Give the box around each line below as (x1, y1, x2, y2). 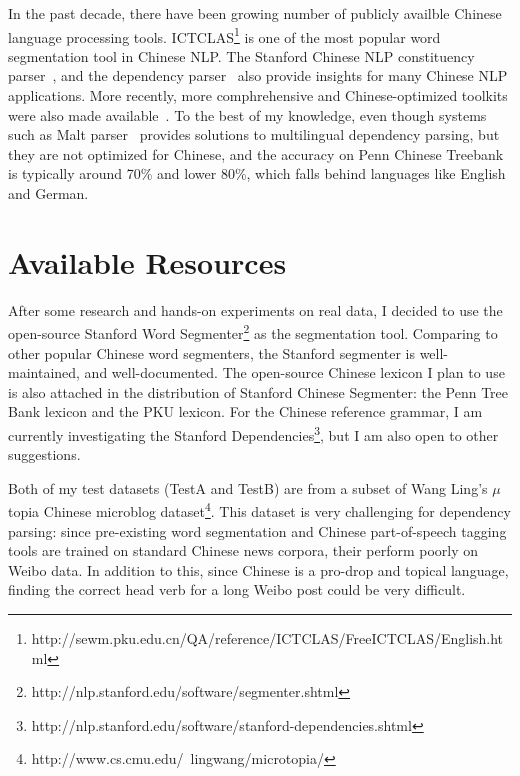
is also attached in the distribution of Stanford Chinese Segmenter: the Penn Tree (8, 381, 509, 402)
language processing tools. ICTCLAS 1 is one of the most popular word (8, 23, 441, 47)
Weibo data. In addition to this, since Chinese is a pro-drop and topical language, (8, 559, 509, 580)
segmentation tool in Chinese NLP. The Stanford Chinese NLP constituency (8, 45, 475, 66)
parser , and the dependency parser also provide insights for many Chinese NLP (8, 65, 508, 86)
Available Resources (8, 241, 287, 282)
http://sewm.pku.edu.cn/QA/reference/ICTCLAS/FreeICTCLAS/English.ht (31, 628, 504, 648)
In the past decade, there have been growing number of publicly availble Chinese (8, 3, 502, 23)
